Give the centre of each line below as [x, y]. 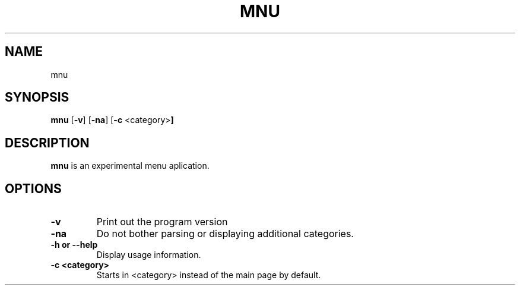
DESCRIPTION [47, 143]
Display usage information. [149, 255]
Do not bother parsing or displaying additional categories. [225, 234]
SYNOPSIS [37, 97]
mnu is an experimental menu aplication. [130, 166]
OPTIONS [33, 188]
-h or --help [74, 245]
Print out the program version [162, 222]
